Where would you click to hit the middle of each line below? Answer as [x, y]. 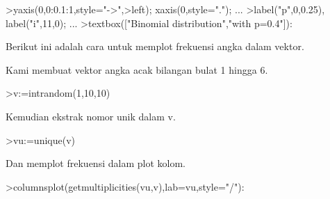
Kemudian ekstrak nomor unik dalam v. [91, 116]
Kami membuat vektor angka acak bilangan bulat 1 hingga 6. [137, 69]
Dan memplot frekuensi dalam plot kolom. [96, 163]
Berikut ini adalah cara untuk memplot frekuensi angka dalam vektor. [155, 46]
